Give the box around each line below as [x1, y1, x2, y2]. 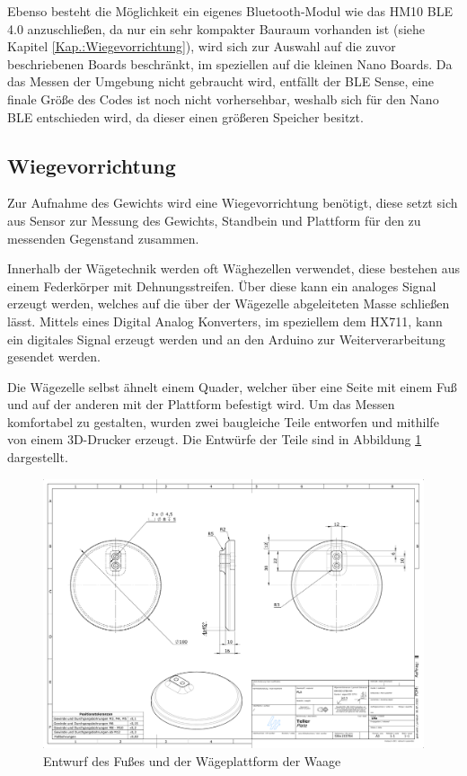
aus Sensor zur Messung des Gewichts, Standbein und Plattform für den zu [7, 210, 421, 229]
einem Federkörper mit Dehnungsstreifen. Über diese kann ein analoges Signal [7, 276, 436, 295]
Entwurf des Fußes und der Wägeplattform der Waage [43, 751, 341, 770]
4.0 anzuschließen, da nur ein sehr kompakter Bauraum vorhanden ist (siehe [7, 19, 426, 38]
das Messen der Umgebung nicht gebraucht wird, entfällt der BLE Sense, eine [7, 72, 435, 91]
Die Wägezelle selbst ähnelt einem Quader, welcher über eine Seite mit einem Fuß [7, 377, 457, 396]
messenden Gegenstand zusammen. [7, 228, 199, 247]
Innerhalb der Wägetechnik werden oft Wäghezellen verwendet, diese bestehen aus [7, 259, 460, 278]
